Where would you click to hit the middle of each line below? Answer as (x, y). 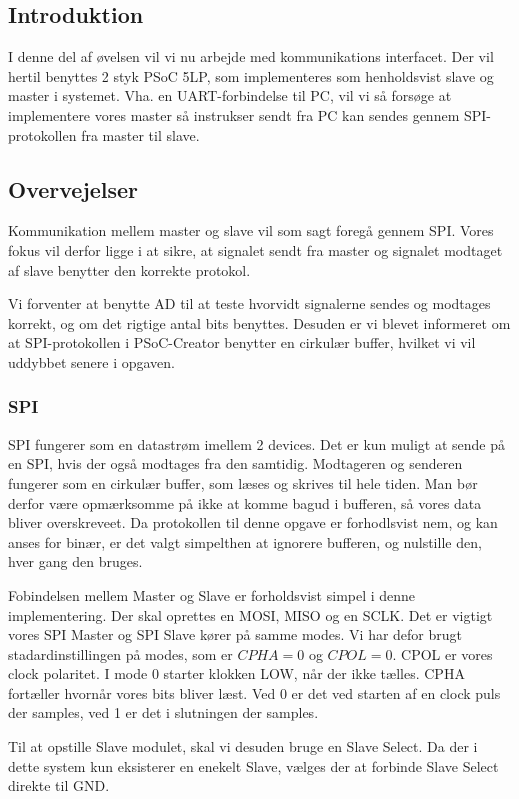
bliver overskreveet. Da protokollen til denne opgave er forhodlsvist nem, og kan (253, 522)
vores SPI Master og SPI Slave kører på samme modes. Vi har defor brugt (235, 634)
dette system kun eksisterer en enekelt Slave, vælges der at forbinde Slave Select (253, 765)
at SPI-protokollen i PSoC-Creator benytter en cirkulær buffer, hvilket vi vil (242, 342)
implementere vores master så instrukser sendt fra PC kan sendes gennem (234, 114)
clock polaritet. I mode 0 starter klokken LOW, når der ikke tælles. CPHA (236, 673)
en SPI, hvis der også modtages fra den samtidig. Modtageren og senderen (235, 463)
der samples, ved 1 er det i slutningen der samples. (163, 712)
